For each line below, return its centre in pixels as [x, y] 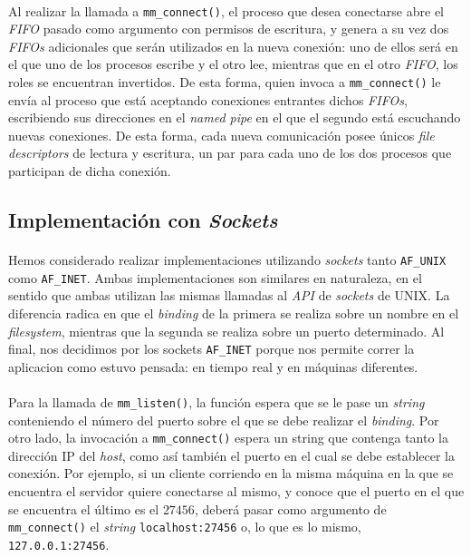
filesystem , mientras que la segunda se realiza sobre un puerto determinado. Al [226, 331]
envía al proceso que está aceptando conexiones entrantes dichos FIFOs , [208, 99]
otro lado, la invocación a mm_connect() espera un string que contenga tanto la [228, 438]
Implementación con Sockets [143, 220]
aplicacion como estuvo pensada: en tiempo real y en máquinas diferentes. [213, 366]
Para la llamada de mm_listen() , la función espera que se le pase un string [216, 401]
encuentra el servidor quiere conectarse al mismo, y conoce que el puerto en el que [236, 491]
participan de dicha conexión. [90, 171]
